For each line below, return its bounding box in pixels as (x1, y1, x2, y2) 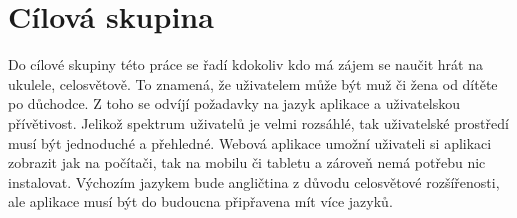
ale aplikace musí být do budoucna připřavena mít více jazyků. (8, 191, 393, 212)
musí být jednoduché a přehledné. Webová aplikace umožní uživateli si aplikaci (8, 132, 492, 153)
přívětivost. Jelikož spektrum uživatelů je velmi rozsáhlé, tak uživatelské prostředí (8, 112, 509, 133)
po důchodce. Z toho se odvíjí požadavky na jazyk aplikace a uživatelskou (8, 93, 461, 114)
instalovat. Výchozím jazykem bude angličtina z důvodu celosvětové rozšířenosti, (8, 171, 500, 192)
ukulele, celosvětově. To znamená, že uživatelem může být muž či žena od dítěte (8, 73, 498, 94)
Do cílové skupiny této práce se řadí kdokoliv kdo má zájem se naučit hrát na (8, 54, 483, 75)
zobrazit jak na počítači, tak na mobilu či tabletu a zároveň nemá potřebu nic (8, 152, 486, 173)
